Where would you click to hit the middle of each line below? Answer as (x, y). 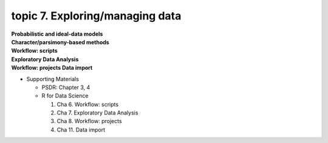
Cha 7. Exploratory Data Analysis (97, 113)
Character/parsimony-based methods (60, 42)
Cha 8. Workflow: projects (89, 121)
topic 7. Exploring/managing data (96, 16)
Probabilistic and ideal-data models (57, 34)
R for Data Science (65, 96)
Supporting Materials (53, 79)
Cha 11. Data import (81, 130)
